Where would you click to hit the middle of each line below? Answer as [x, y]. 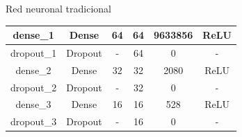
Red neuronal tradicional [58, 8]
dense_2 [33, 70]
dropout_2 [34, 87]
